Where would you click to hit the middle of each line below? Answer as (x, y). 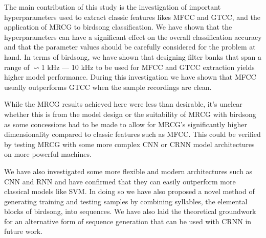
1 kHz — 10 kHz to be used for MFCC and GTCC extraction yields (148, 67)
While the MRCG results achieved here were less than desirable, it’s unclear (123, 104)
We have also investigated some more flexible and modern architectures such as (128, 171)
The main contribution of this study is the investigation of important (113, 7)
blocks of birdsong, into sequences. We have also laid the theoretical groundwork (130, 211)
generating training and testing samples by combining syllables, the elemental (126, 201)
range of (17, 67)
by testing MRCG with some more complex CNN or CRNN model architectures (129, 144)
